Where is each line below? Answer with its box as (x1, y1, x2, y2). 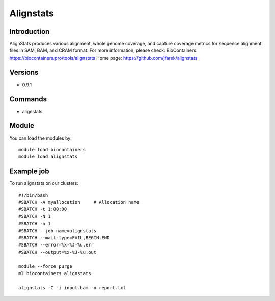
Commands (9, 95, 47, 103)
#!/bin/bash (18, 192, 48, 198)
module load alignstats (18, 154, 78, 160)
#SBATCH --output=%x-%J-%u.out (18, 249, 97, 255)
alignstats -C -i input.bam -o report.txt (18, 285, 126, 290)
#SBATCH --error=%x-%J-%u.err (18, 242, 94, 248)
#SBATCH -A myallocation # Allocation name (18, 199, 140, 205)
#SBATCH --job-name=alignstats (18, 228, 97, 234)
